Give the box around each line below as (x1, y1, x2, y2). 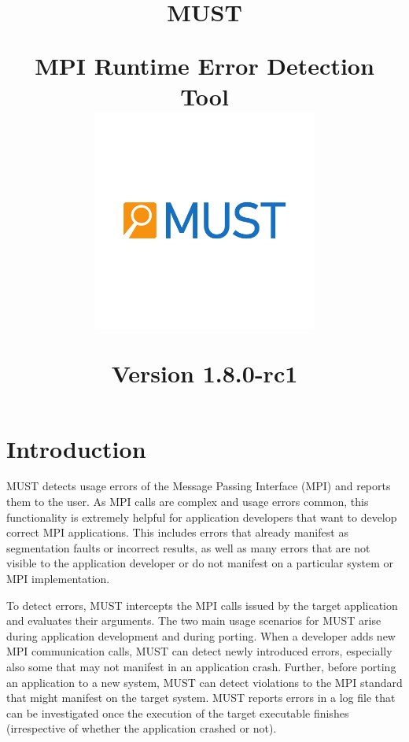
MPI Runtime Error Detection (35, 49, 374, 81)
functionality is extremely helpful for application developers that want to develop (6, 508, 397, 525)
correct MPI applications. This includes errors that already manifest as (6, 524, 348, 541)
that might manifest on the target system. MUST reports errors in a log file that (6, 689, 396, 706)
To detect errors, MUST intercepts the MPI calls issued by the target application (6, 596, 398, 613)
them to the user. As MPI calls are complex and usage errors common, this (6, 493, 369, 510)
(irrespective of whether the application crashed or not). (6, 720, 277, 736)
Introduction (6, 432, 146, 464)
